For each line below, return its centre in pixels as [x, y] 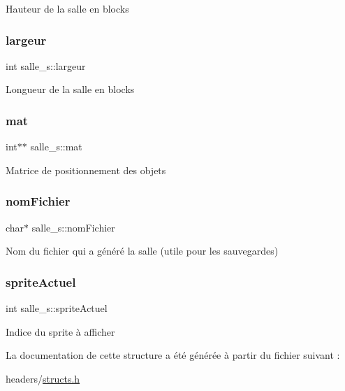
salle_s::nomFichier [73, 227]
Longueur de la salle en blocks [70, 89]
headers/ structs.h [43, 378]
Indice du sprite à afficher [60, 331]
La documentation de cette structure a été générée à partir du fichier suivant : [173, 355]
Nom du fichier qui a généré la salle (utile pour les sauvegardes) [142, 251]
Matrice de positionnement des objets [86, 170]
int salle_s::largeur [46, 65]
